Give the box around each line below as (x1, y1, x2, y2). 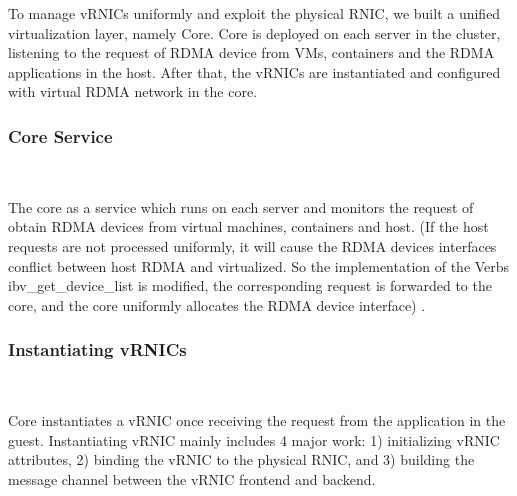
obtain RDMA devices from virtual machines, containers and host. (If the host (8, 216, 489, 237)
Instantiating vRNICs (8, 337, 187, 362)
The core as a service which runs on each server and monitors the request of (8, 196, 474, 217)
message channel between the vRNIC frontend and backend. (8, 468, 376, 489)
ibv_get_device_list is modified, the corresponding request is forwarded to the (8, 275, 492, 296)
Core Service (8, 123, 113, 148)
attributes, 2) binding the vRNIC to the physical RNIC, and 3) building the (8, 449, 475, 470)
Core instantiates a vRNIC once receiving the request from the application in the (8, 410, 506, 431)
